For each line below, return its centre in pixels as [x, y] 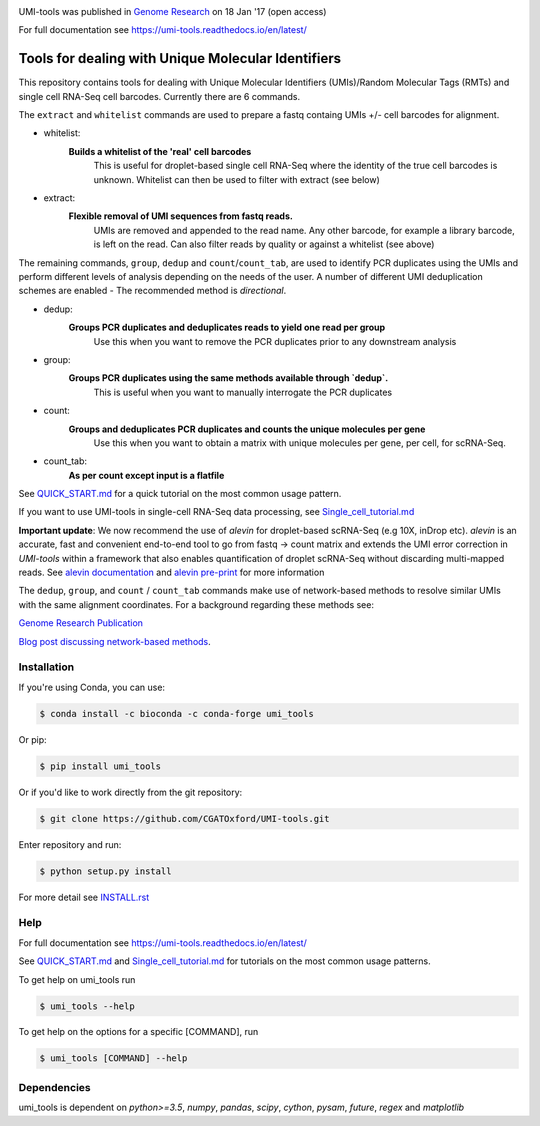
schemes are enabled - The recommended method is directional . [152, 291]
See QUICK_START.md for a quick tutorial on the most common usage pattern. [180, 494]
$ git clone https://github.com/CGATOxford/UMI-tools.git [184, 818]
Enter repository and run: [70, 844]
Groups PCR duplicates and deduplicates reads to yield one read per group [227, 327]
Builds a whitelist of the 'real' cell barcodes [160, 151]
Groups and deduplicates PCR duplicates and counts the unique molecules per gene [247, 429]
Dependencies [55, 1087]
